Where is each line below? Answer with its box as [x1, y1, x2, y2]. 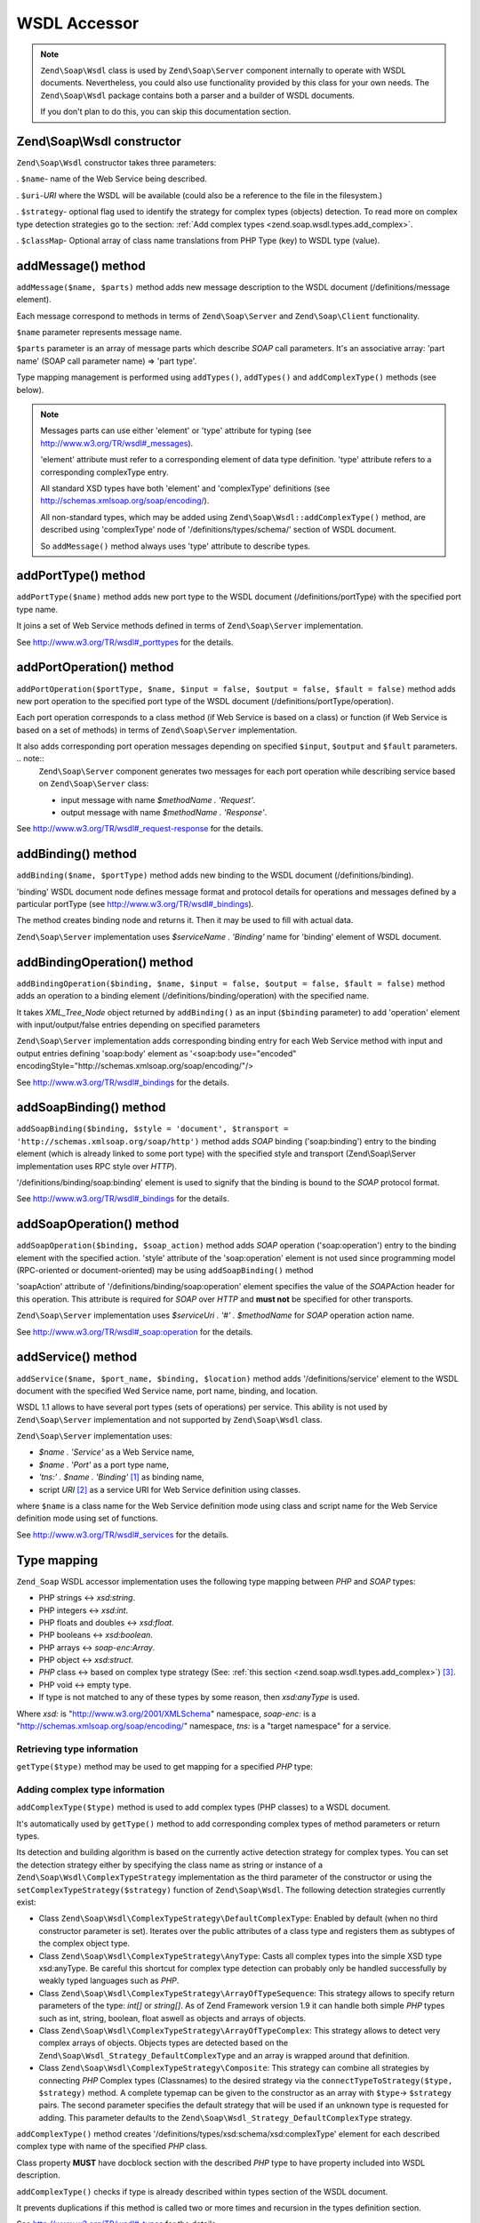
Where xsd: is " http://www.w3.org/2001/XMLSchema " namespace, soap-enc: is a [16, 1708, 316, 1719]
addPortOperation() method [16, 660, 174, 675]
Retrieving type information [16, 1743, 139, 1755]
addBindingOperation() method [16, 954, 194, 969]
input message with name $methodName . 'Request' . [60, 794, 256, 805]
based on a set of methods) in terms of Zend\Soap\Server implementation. [16, 725, 298, 735]
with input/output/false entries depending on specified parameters [16, 1019, 260, 1030]
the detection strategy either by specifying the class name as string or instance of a [16, 1859, 324, 1870]
